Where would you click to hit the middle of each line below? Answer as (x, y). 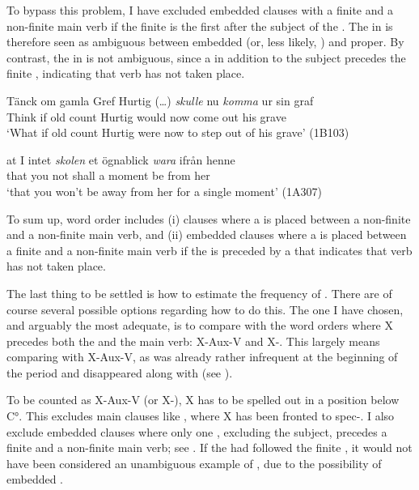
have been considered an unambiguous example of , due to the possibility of (194, 463)
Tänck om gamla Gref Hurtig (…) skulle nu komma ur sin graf (160, 100)
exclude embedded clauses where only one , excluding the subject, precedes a (197, 431)
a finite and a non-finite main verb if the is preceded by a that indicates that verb (209, 250)
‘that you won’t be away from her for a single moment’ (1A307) (164, 191)
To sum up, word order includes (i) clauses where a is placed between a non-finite (209, 218)
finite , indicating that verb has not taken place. (126, 73)
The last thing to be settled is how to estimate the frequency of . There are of (199, 293)
